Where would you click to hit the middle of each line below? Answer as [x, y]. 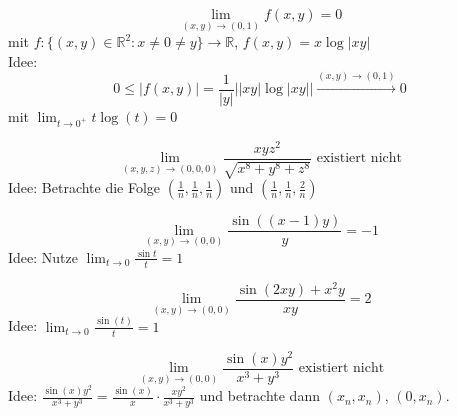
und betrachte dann [259, 395]
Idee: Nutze [43, 256]
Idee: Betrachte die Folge [84, 187]
